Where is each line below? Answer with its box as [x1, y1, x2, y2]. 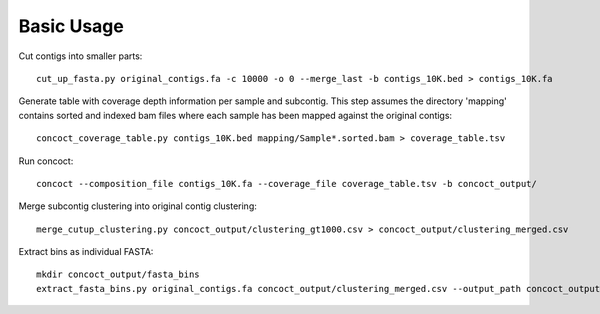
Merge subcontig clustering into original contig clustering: [18, 200, 257, 212]
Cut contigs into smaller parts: [18, 50, 143, 62]
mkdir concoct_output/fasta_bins [36, 269, 200, 280]
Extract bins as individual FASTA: [18, 246, 154, 258]
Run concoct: [18, 155, 74, 167]
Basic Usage [18, 15, 124, 37]
